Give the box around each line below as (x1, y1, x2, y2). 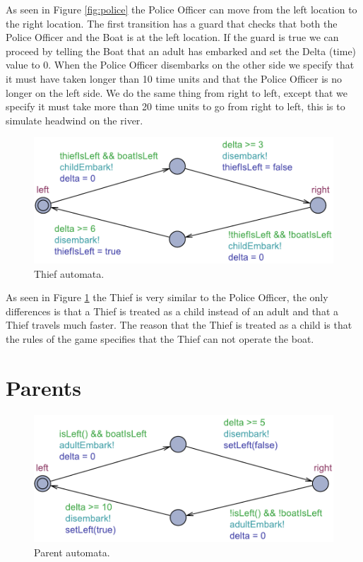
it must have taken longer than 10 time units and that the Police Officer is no (6, 71, 343, 86)
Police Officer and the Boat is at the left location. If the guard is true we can (6, 30, 339, 45)
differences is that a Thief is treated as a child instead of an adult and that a (6, 303, 339, 318)
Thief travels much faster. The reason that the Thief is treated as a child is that (6, 317, 352, 332)
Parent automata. (34, 545, 110, 560)
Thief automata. (34, 266, 105, 281)
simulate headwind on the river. (6, 112, 143, 127)
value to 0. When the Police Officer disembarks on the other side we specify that (6, 57, 355, 72)
